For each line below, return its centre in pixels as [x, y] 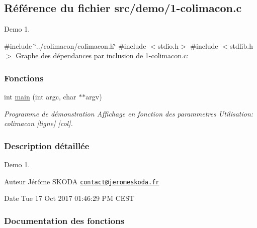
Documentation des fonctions [64, 220]
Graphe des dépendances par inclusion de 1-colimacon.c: [102, 55]
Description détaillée [47, 145]
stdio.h [168, 45]
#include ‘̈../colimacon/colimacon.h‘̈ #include [75, 45]
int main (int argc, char [40, 97]
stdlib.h [241, 45]
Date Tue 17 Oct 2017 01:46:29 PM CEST [69, 198]
